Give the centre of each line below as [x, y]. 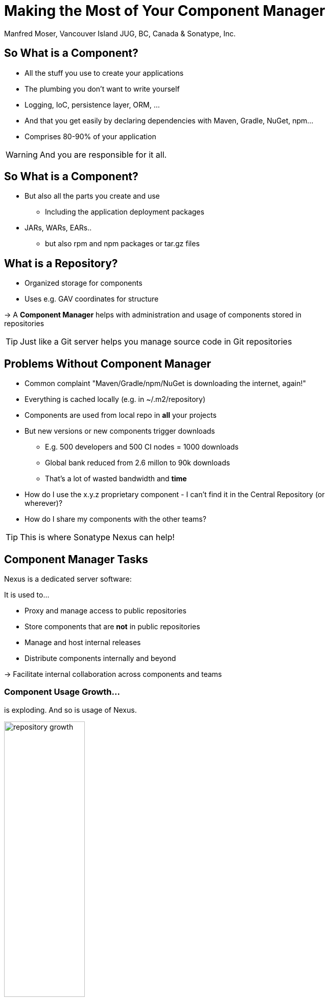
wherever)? [44, 503]
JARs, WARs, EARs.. [58, 228]
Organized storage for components [84, 283]
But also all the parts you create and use [92, 196]
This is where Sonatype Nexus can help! [97, 537]
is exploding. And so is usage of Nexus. [70, 710]
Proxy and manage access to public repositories [105, 610]
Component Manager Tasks [76, 559]
